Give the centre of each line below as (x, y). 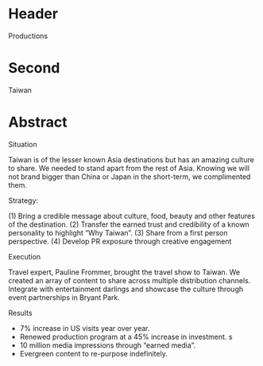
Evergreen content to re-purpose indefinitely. (94, 353)
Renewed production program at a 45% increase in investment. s (126, 337)
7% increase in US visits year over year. (85, 328)
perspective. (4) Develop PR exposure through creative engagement (120, 241)
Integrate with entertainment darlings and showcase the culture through (126, 289)
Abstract (38, 122)
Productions (28, 36)
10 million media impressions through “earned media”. (108, 345)
